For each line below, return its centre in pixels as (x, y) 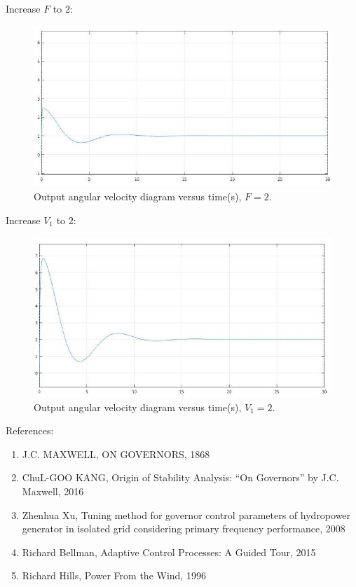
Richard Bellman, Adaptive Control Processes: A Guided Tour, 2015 (169, 552)
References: (30, 430)
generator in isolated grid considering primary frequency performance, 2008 (184, 529)
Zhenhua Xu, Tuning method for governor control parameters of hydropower (186, 515)
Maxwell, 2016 (53, 491)
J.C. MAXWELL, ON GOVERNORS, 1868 (116, 454)
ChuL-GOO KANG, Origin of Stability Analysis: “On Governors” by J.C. (180, 477)
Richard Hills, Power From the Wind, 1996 (114, 575)
